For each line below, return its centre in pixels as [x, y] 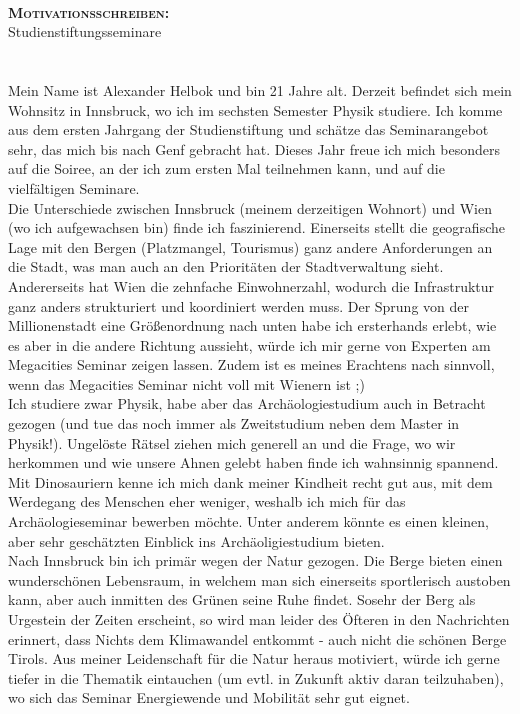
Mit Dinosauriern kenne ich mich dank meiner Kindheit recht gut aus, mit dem [250, 481]
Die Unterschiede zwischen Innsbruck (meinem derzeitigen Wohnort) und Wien [250, 207]
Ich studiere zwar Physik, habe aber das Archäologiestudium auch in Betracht [247, 403]
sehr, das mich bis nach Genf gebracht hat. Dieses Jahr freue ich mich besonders [254, 148]
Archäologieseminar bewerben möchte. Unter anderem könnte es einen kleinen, [248, 521]
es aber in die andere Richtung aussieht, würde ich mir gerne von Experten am [249, 344]
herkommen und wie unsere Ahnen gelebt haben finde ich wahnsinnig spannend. [253, 462]
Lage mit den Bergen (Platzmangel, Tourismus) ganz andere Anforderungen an [250, 246]
